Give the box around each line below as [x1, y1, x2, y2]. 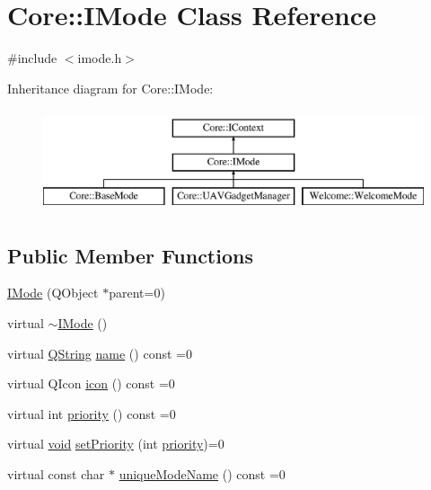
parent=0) [109, 283, 165, 302]
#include [7, 49, 57, 67]
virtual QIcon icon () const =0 [7, 374, 175, 393]
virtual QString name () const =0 [7, 343, 192, 362]
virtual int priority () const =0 [7, 404, 176, 423]
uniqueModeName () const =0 [119, 465, 286, 484]
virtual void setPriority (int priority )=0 [7, 434, 224, 453]
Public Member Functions [7, 241, 253, 269]
